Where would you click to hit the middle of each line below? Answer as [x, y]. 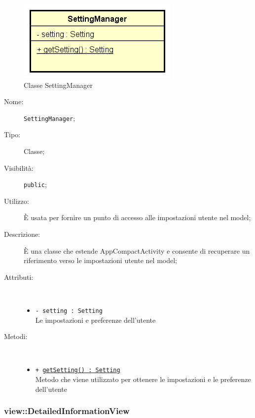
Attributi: [19, 277]
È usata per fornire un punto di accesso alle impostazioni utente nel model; [137, 217]
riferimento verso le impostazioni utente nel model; [100, 260]
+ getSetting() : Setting [78, 370]
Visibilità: [19, 168]
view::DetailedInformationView [67, 411]
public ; [35, 184]
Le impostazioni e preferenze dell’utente [95, 320]
